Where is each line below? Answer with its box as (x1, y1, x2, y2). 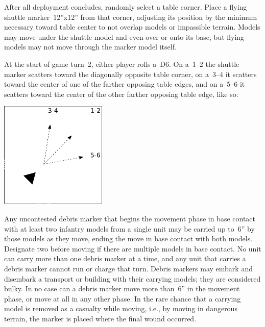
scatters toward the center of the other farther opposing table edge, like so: (4, 88, 238, 99)
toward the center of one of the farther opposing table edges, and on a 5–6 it (4, 79, 245, 89)
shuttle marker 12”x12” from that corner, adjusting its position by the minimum (4, 11, 257, 22)
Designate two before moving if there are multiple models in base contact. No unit (4, 243, 261, 254)
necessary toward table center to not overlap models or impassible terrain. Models (4, 21, 260, 32)
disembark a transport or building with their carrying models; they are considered (4, 273, 261, 284)
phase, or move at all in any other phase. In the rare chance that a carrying (4, 293, 241, 304)
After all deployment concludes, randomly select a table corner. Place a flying (4, 2, 247, 12)
